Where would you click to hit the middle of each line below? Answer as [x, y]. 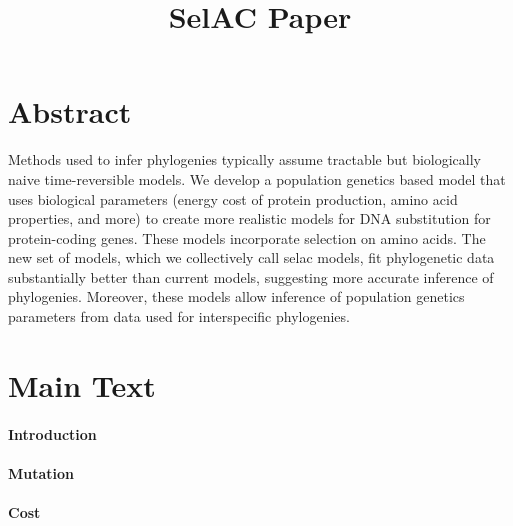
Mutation [41, 472]
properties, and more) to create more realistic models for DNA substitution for [249, 218]
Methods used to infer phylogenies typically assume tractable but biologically [244, 159]
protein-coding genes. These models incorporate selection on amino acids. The [247, 237]
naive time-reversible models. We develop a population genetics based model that [257, 178]
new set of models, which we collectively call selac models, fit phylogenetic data [251, 257]
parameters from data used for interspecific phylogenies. [179, 316]
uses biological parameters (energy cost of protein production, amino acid [233, 198]
